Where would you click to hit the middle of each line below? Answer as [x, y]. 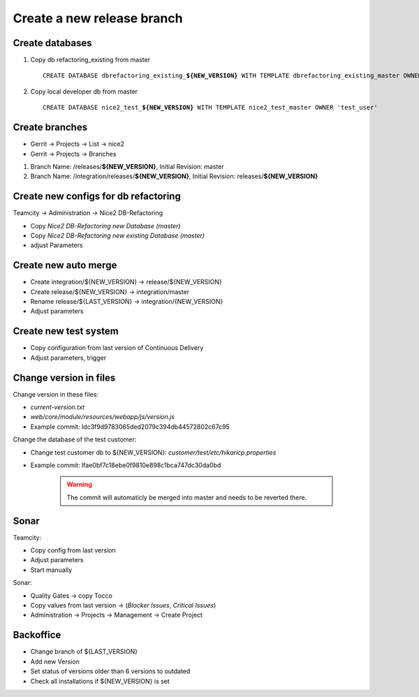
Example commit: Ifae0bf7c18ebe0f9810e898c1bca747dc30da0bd [126, 465]
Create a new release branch [98, 18]
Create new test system [66, 331]
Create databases [52, 43]
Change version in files [64, 377]
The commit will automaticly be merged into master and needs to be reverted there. [187, 497]
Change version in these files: [56, 394]
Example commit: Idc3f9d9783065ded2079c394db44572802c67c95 [130, 427]
